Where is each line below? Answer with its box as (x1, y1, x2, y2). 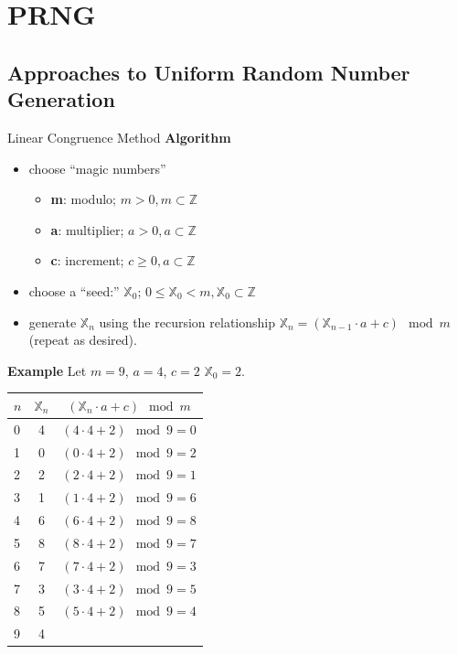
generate (28, 312, 77, 331)
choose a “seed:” (28, 281, 120, 300)
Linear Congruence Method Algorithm (7, 127, 231, 146)
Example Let (7, 360, 87, 380)
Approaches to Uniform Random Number (7, 58, 410, 86)
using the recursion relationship (99, 312, 275, 331)
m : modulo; (50, 189, 116, 209)
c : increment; (50, 251, 124, 270)
